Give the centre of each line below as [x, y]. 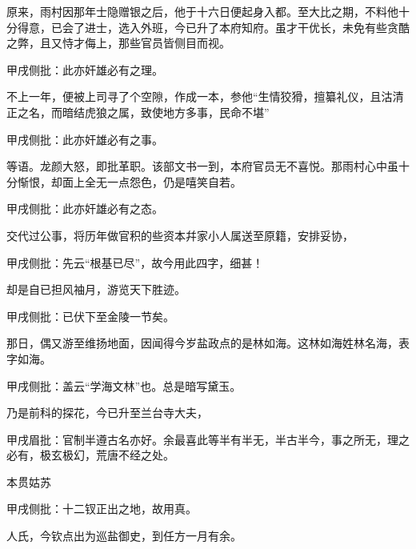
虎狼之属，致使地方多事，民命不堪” [177, 112]
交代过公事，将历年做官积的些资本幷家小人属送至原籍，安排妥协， [180, 235]
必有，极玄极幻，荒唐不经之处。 [90, 455]
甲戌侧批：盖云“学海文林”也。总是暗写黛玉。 [124, 385]
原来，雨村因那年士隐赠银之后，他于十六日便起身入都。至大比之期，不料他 [202, 11]
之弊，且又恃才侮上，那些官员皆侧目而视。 [118, 43]
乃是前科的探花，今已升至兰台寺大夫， [107, 413]
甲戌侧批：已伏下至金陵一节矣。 [90, 316]
